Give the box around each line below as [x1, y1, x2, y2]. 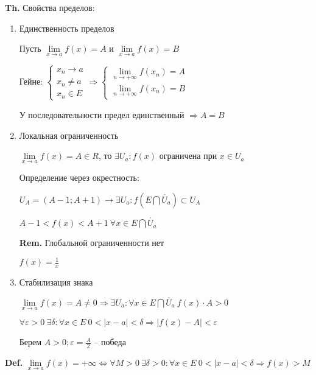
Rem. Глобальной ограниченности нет [19, 236, 164, 249]
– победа [94, 335, 126, 348]
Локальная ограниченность [19, 128, 119, 141]
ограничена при [159, 149, 217, 162]
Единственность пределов [19, 21, 114, 34]
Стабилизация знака [19, 276, 93, 289]
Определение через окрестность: [19, 171, 139, 184]
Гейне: [19, 75, 43, 88]
